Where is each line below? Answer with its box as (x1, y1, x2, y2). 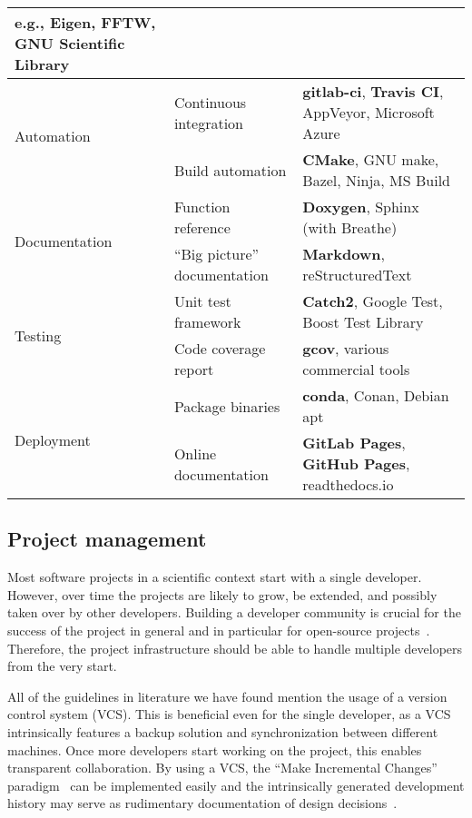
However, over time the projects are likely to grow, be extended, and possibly (7, 585, 438, 604)
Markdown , (302, 243, 385, 264)
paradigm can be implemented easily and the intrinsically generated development (7, 775, 465, 794)
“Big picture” (173, 243, 260, 264)
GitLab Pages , (302, 432, 406, 453)
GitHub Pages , (302, 453, 410, 474)
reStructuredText (302, 264, 412, 285)
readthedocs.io (302, 474, 394, 495)
